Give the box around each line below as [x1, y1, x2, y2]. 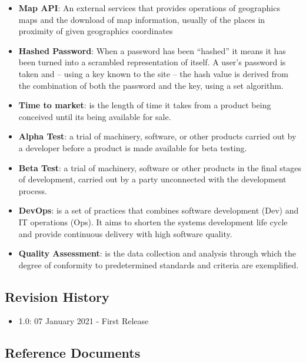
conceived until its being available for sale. [18, 110, 171, 122]
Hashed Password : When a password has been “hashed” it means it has [18, 44, 286, 56]
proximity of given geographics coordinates [18, 25, 173, 37]
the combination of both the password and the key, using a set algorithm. [18, 79, 284, 91]
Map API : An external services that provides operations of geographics [18, 2, 280, 14]
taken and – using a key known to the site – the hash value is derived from [18, 67, 288, 79]
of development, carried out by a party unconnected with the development [18, 173, 287, 185]
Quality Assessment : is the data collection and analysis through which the [18, 247, 296, 259]
